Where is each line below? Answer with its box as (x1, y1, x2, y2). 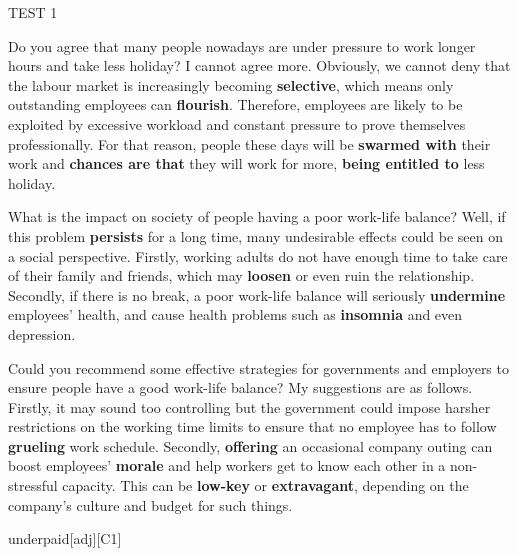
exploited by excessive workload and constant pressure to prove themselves (8, 113, 466, 134)
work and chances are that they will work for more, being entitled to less (8, 153, 485, 174)
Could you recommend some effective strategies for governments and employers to (8, 357, 509, 378)
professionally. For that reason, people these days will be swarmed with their (8, 133, 491, 154)
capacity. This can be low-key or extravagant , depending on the (62, 475, 469, 496)
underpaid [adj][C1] (8, 528, 122, 549)
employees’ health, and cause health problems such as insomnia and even (8, 304, 463, 325)
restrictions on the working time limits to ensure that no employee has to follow (8, 416, 497, 437)
